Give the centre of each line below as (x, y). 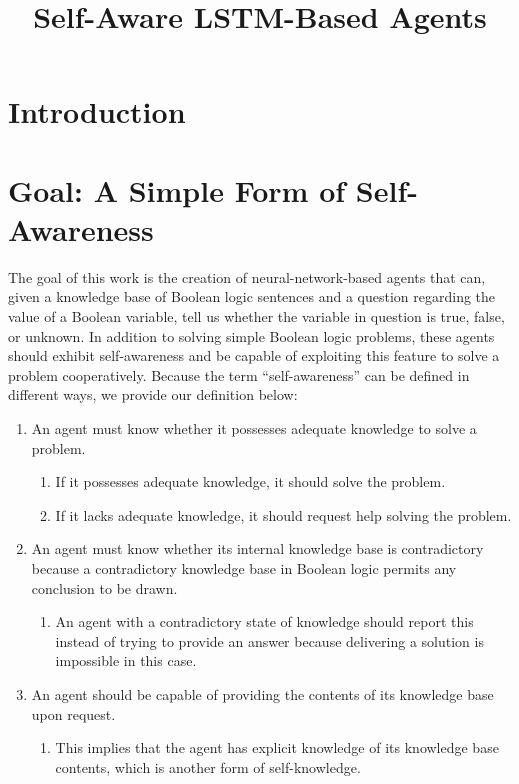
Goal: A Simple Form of (177, 189)
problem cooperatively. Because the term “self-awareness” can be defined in (239, 374)
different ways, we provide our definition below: (153, 394)
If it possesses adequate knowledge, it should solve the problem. (250, 481)
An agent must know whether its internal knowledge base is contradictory (257, 548)
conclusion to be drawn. (104, 587)
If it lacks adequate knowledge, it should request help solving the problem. (283, 514)
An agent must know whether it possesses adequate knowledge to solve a (254, 428)
